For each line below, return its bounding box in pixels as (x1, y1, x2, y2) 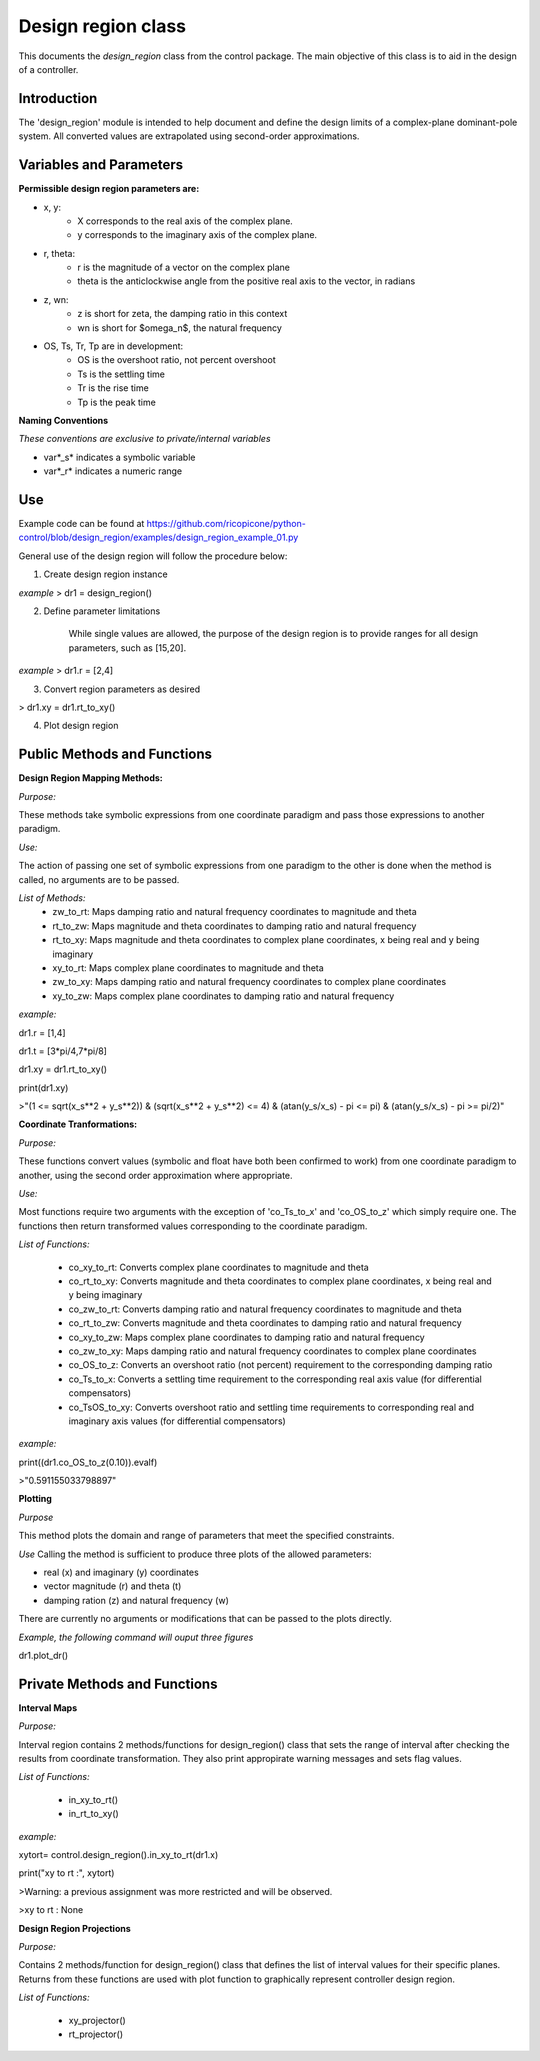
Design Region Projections (18, 1922, 132, 1934)
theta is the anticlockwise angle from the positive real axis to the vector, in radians (77, 275, 416, 287)
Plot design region (43, 720, 119, 732)
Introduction (18, 90, 98, 107)
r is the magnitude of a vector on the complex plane (77, 261, 290, 274)
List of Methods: (18, 892, 86, 904)
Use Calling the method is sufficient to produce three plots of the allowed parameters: (18, 1548, 372, 1560)
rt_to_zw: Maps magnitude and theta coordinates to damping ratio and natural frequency (52, 920, 417, 932)
